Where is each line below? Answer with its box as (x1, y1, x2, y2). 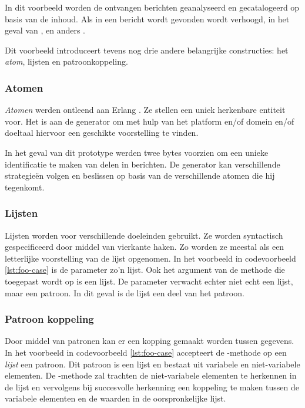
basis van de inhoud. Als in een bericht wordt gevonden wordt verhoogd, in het (5, 12, 290, 25)
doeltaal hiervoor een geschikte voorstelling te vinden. (5, 126, 199, 139)
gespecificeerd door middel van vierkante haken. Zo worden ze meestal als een (5, 240, 284, 253)
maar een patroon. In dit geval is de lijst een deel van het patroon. (5, 286, 244, 299)
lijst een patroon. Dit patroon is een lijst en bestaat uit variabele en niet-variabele (5, 357, 300, 370)
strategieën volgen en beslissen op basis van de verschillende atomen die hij (5, 169, 275, 182)
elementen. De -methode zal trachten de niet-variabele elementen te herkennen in (5, 369, 297, 382)
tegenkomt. (5, 180, 45, 193)
